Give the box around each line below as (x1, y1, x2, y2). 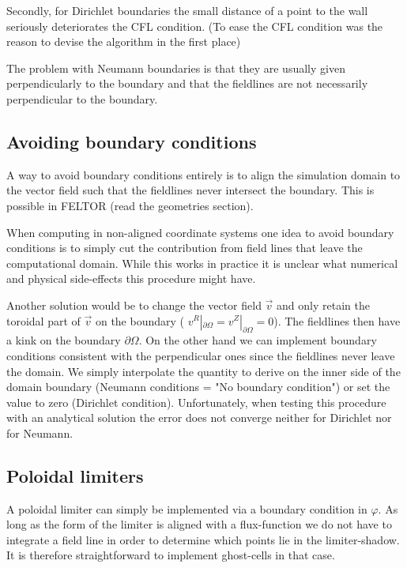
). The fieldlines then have (273, 312, 401, 329)
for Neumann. (6, 424, 73, 441)
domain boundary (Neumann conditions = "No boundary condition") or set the (6, 378, 390, 395)
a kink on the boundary (6, 332, 121, 348)
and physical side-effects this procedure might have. (6, 270, 256, 287)
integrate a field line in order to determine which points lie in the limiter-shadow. (6, 531, 400, 547)
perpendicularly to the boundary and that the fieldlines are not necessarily (6, 75, 368, 92)
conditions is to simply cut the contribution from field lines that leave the (6, 239, 363, 256)
